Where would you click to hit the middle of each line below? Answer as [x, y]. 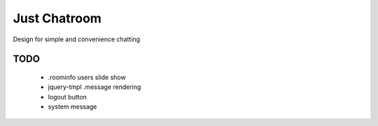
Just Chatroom [57, 18]
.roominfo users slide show [87, 77]
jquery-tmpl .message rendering [94, 87]
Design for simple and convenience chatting [76, 39]
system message [72, 107]
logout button [68, 97]
